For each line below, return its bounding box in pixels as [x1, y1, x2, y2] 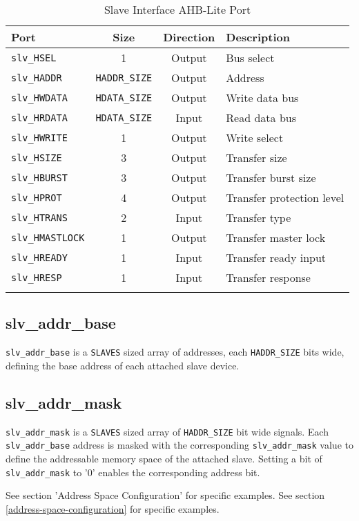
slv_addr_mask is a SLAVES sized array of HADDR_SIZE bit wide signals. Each [6, 424, 329, 438]
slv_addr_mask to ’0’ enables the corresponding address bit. [6, 464, 260, 479]
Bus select [226, 50, 275, 65]
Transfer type [226, 210, 291, 225]
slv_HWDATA [11, 92, 68, 103]
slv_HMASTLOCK [11, 232, 85, 243]
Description [226, 29, 290, 45]
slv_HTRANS [11, 212, 68, 223]
